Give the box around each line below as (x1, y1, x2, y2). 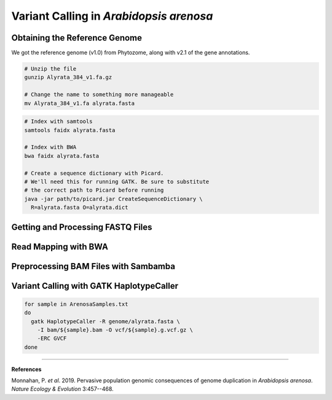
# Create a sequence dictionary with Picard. (24, 170, 164, 176)
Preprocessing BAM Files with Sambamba (11, 261, 175, 272)
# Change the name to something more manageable (24, 91, 174, 98)
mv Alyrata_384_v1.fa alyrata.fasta (24, 100, 135, 107)
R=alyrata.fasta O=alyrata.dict (31, 204, 128, 211)
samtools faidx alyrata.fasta (24, 127, 116, 133)
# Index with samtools (24, 118, 93, 125)
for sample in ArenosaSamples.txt (24, 300, 128, 307)
